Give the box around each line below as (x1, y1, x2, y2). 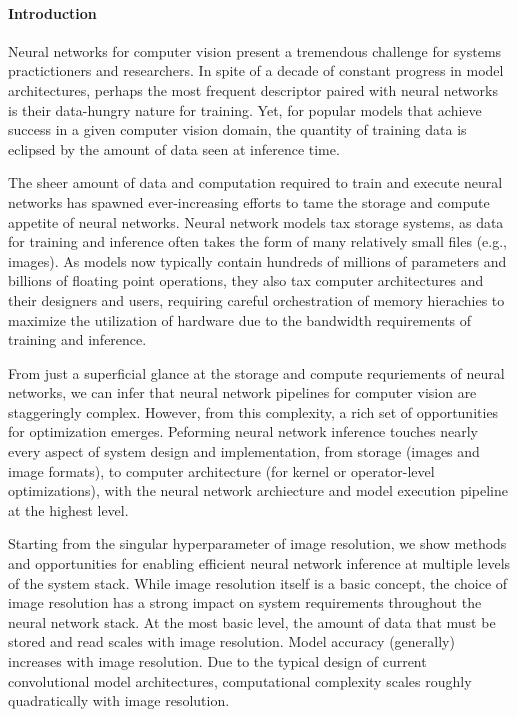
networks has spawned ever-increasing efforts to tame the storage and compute (8, 191, 490, 212)
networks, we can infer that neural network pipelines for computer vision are (8, 382, 477, 403)
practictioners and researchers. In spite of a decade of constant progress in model (8, 60, 504, 81)
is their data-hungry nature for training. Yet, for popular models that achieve (8, 99, 482, 120)
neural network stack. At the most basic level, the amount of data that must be (8, 611, 496, 632)
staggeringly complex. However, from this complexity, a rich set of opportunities (8, 401, 499, 422)
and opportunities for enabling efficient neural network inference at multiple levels (8, 553, 511, 574)
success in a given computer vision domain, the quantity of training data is (8, 119, 467, 140)
